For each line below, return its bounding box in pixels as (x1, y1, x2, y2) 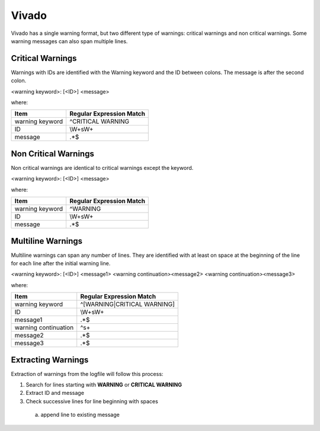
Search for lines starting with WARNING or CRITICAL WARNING (25, 381, 182, 388)
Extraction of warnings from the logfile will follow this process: (11, 370, 164, 377)
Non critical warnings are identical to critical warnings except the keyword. (11, 164, 194, 171)
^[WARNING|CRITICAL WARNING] (80, 300, 175, 308)
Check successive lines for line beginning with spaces (25, 397, 158, 405)
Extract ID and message (25, 390, 84, 397)
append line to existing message (40, 411, 120, 419)
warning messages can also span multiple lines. (11, 37, 128, 44)
